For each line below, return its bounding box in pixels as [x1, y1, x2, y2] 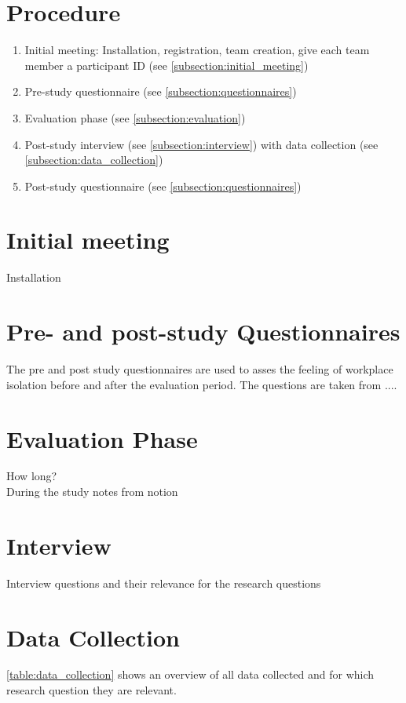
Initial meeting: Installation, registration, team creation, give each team [24, 42, 370, 58]
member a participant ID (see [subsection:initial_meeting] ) [24, 56, 309, 73]
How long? [6, 468, 57, 484]
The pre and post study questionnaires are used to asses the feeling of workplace [6, 361, 393, 377]
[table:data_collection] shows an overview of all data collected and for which [6, 666, 375, 683]
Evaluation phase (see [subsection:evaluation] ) [24, 109, 246, 126]
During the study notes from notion [6, 483, 178, 500]
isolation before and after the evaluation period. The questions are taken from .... [6, 376, 397, 392]
